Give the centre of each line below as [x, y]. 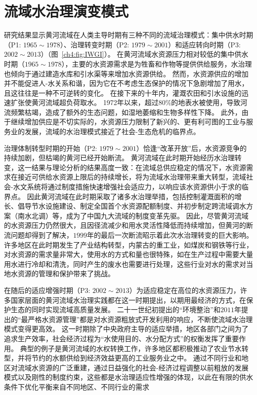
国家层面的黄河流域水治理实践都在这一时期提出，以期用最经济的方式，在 [128, 300]
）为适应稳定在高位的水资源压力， [185, 290]
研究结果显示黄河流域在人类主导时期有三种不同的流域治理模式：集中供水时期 [128, 35]
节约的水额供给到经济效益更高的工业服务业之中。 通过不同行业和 [136, 358]
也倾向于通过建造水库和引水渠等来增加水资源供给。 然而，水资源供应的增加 [126, 73]
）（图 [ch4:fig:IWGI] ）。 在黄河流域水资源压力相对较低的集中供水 [145, 54]
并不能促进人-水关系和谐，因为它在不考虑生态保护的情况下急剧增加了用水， [126, 83]
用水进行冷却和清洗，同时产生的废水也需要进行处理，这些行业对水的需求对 [125, 264]
